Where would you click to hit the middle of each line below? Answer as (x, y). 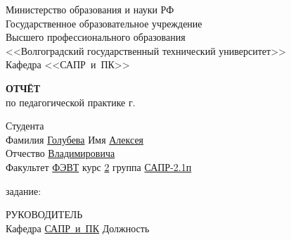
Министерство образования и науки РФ (90, 9)
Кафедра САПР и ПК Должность (78, 228)
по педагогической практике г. (71, 102)
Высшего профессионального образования (96, 37)
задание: (24, 190)
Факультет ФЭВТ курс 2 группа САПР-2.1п (99, 166)
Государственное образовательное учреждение (104, 23)
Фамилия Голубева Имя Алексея (75, 139)
